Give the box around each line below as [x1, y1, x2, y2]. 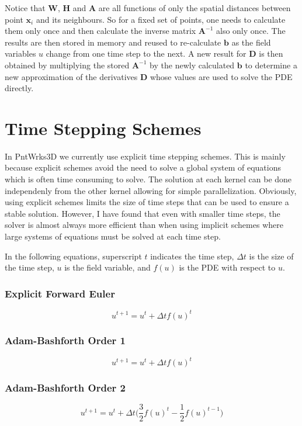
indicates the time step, [150, 250, 234, 262]
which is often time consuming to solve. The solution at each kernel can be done [5, 173, 292, 185]
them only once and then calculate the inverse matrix [5, 25, 196, 37]
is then [259, 47, 283, 60]
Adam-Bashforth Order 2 [5, 380, 126, 395]
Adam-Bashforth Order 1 [5, 333, 126, 348]
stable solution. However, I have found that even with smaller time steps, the [5, 207, 280, 219]
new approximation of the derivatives [5, 70, 138, 82]
